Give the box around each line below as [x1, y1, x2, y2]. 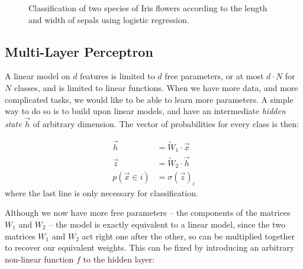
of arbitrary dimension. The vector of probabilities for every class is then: [33, 117, 299, 129]
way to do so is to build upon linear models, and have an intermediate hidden [5, 105, 286, 117]
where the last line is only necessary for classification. [5, 186, 198, 199]
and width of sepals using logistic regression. [28, 13, 189, 25]
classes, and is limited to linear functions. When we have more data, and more [14, 81, 298, 93]
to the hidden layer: [83, 252, 154, 265]
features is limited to [80, 70, 155, 82]
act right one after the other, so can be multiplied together [82, 229, 295, 242]
